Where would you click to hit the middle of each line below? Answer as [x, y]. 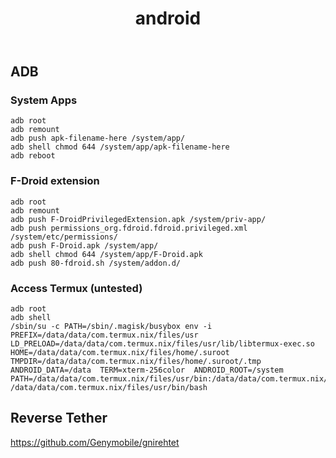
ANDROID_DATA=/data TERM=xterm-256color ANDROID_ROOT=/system [147, 370]
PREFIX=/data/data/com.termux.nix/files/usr [104, 335]
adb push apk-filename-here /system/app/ [98, 138]
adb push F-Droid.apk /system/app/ [84, 245]
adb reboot [33, 156]
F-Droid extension [55, 181]
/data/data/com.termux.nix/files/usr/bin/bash [109, 388]
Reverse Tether [59, 418]
